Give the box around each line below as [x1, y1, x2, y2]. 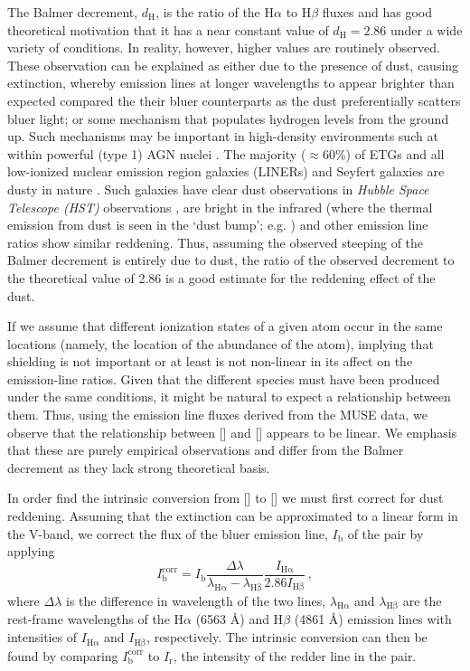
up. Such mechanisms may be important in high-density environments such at [7, 127, 438, 146]
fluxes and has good [322, 3, 432, 21]
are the [402, 591, 442, 610]
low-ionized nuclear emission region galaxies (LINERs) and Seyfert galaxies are [7, 162, 445, 181]
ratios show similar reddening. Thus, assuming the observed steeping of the [7, 232, 424, 251]
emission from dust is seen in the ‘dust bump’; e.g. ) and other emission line [7, 215, 428, 234]
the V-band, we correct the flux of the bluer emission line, [7, 524, 328, 543]
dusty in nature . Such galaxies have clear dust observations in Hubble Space [7, 179, 429, 198]
